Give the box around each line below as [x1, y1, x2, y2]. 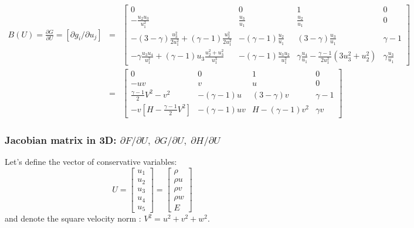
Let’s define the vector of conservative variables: [5, 156, 177, 168]
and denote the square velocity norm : [5, 212, 141, 224]
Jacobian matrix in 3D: [5, 132, 117, 147]
